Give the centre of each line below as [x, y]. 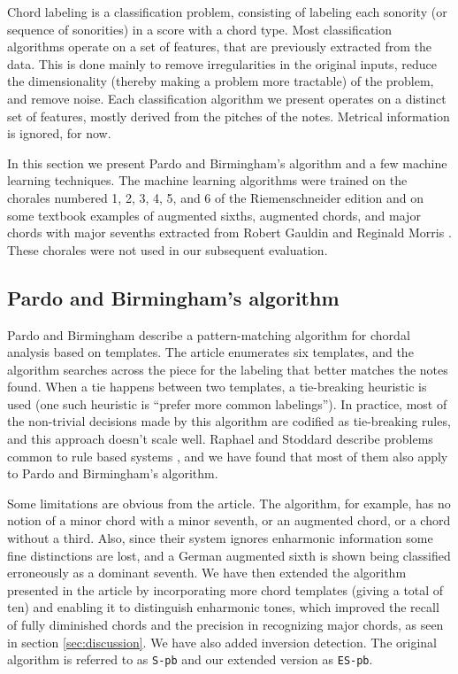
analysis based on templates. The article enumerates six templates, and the [210, 352]
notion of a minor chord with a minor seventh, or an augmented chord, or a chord [229, 520]
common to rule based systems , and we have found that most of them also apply [228, 456]
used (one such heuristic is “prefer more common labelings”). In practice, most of [227, 403]
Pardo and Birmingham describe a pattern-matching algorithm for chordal [209, 334]
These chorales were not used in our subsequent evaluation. [168, 249]
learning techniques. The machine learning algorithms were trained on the [207, 180]
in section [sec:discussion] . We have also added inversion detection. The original [222, 642]
